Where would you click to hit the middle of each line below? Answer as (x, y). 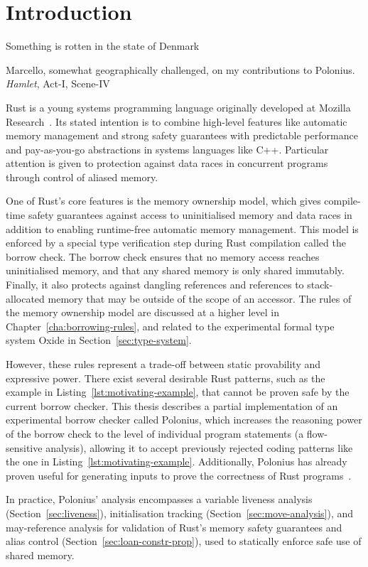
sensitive (24, 447)
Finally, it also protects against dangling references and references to (155, 285)
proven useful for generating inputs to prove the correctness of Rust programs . (179, 475)
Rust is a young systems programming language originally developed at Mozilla (178, 107)
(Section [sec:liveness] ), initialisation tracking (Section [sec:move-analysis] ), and (180, 513)
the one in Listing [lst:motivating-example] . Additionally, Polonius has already (177, 461)
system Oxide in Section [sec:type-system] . (99, 340)
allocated (25, 298)
